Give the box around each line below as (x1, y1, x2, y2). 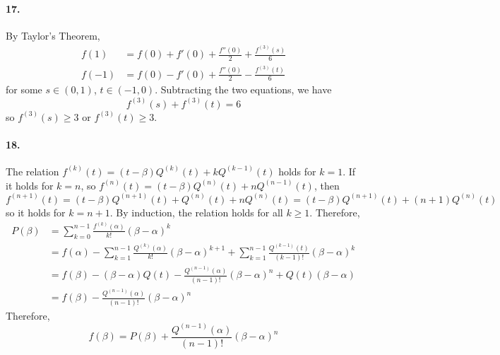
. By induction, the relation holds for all (109, 204, 283, 219)
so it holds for (6, 204, 66, 219)
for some (6, 82, 42, 97)
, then (314, 177, 340, 192)
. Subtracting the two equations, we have (155, 82, 332, 97)
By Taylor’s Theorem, (6, 28, 100, 42)
